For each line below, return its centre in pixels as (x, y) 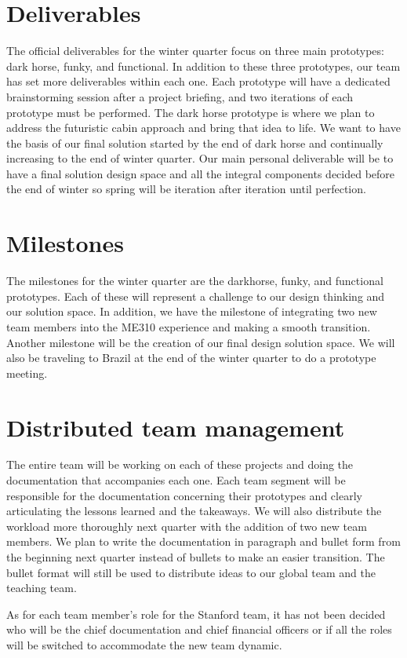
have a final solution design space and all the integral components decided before (201, 173)
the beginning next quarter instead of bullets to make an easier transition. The (196, 557)
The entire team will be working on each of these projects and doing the (180, 464)
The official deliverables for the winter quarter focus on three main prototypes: (195, 51)
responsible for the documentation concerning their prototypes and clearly (184, 495)
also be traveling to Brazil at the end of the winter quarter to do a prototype (191, 358)
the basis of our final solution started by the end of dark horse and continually (195, 143)
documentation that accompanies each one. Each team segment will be (176, 480)
